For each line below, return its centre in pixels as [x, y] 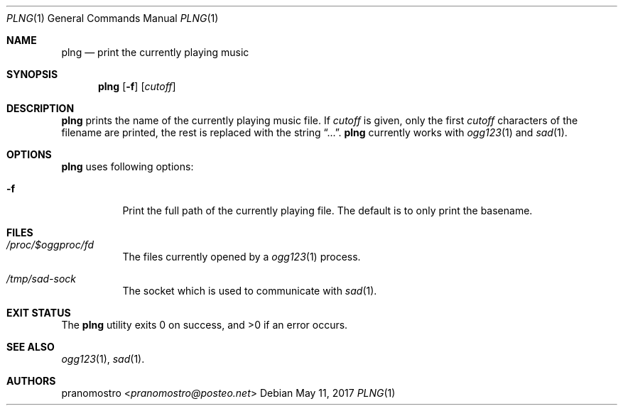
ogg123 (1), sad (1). [103, 359]
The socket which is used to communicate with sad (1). [250, 291]
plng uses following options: [128, 166]
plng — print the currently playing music [155, 52]
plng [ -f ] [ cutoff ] [137, 86]
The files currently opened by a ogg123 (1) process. [242, 257]
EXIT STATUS [39, 313]
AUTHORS [31, 381]
